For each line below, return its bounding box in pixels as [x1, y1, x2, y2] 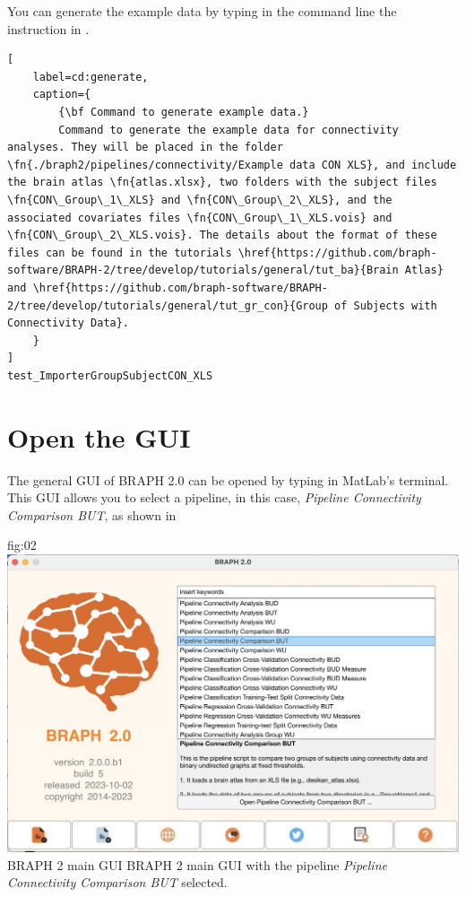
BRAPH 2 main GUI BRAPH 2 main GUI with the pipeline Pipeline [7, 855, 387, 874]
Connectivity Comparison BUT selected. [7, 873, 228, 892]
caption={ [32, 88, 91, 101]
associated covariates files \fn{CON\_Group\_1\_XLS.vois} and [7, 211, 393, 224]
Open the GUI [7, 418, 191, 455]
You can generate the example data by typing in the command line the [7, 2, 397, 20]
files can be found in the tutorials [7, 246, 232, 259]
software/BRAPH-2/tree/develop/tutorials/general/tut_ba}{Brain [7, 264, 399, 277]
